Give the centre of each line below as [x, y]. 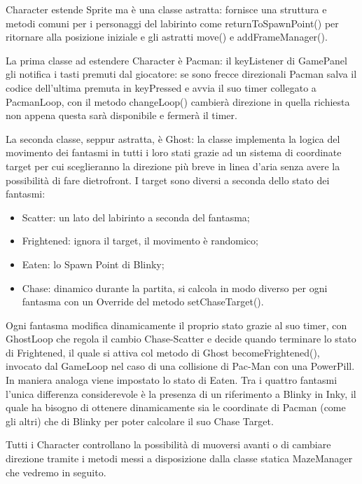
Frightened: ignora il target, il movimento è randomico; [140, 241]
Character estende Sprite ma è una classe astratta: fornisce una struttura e [166, 9]
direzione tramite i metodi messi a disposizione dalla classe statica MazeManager [179, 458]
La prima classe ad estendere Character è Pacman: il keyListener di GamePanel [176, 60]
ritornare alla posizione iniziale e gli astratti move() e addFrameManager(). [167, 37]
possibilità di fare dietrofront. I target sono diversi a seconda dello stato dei [168, 180]
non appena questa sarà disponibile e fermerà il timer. [121, 115]
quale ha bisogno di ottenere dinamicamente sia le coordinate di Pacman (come [176, 407]
